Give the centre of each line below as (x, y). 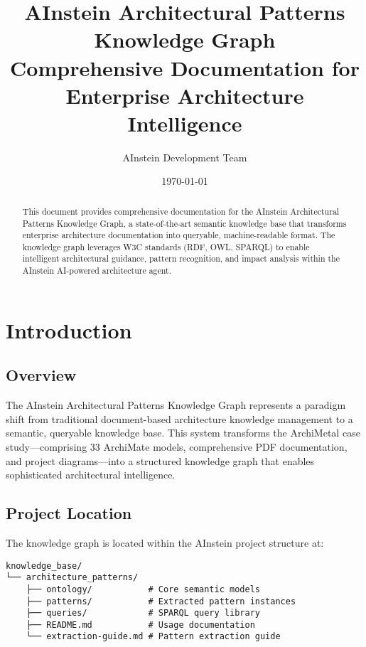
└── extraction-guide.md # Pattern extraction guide (153, 637)
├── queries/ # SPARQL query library (143, 613)
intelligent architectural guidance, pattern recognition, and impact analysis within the (181, 258)
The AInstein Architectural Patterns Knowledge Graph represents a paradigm (176, 405)
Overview (41, 375)
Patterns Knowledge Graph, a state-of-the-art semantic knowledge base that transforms (184, 223)
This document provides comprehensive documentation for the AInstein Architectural (181, 211)
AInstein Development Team (185, 157)
